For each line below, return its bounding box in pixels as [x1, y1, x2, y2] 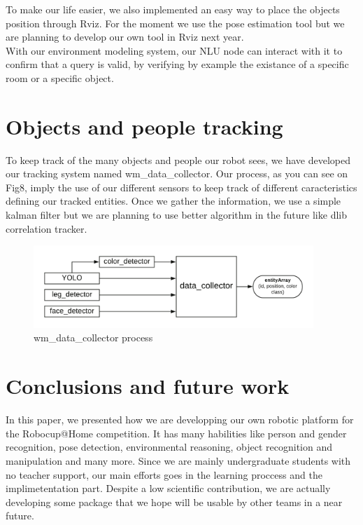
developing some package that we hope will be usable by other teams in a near [6, 494, 343, 509]
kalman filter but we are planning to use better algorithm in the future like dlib [6, 207, 347, 222]
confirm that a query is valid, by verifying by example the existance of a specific [6, 57, 349, 71]
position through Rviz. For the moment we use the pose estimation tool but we [6, 15, 345, 30]
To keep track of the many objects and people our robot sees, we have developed [6, 152, 351, 167]
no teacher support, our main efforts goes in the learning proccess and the [6, 467, 322, 482]
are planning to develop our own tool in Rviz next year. [6, 29, 244, 44]
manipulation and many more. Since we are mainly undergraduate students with [6, 453, 351, 468]
